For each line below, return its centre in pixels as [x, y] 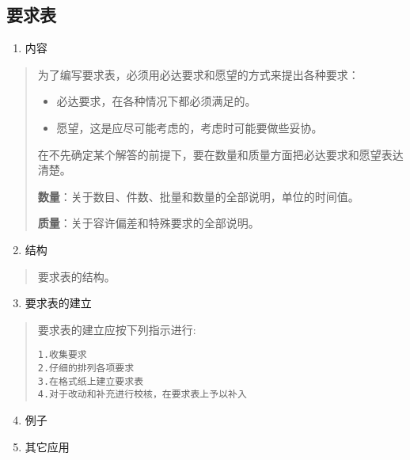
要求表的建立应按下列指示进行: [117, 329]
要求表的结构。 [76, 276]
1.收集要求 [62, 355]
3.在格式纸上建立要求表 [91, 381]
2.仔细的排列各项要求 [86, 368]
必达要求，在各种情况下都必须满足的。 [156, 101]
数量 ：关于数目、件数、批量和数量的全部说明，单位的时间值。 [198, 196]
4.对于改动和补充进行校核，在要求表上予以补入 [142, 395]
